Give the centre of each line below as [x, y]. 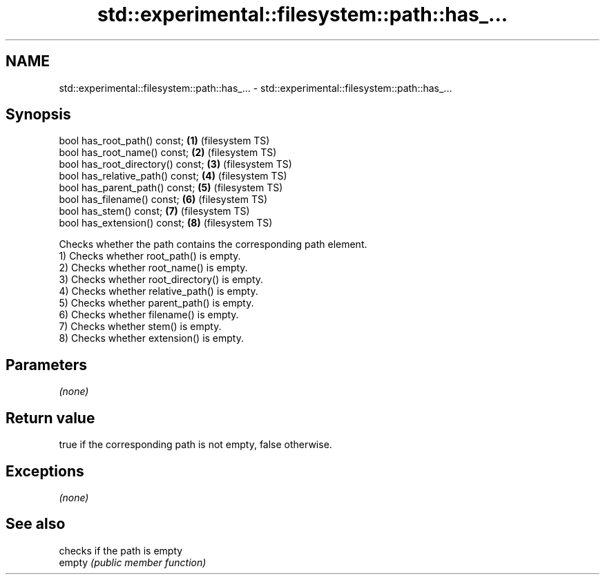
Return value [50, 418]
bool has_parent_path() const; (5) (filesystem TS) [171, 188]
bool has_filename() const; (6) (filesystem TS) [163, 200]
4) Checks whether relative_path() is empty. [159, 291]
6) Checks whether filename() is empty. [149, 315]
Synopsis [38, 115]
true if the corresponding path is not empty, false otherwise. [195, 445]
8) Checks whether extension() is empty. [151, 338]
